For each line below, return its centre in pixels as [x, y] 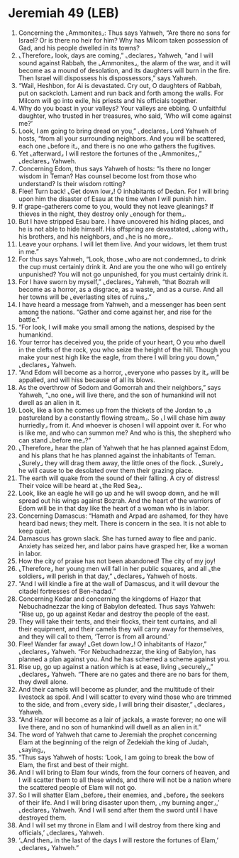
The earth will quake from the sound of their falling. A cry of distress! [119, 478]
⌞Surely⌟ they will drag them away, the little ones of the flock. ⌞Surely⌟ [121, 462]
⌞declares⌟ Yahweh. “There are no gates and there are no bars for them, [123, 674]
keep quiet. [35, 531]
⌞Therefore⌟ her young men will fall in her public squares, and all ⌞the [119, 568]
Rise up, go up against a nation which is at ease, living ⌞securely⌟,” [116, 666]
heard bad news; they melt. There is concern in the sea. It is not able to [122, 523]
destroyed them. [42, 818]
